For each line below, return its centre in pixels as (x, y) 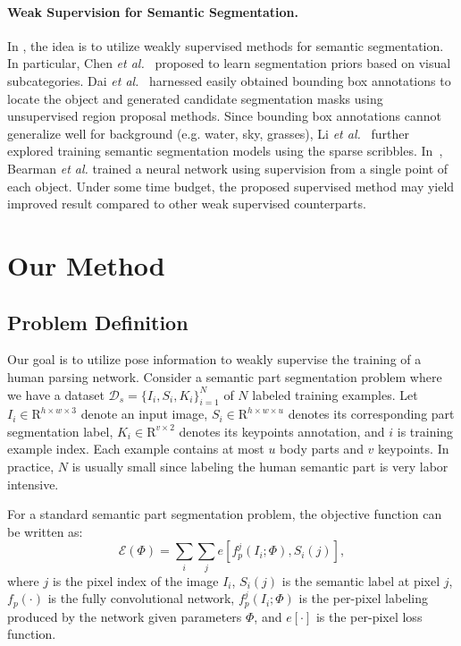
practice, (31, 467)
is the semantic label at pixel (361, 580)
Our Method (86, 264)
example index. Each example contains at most (136, 449)
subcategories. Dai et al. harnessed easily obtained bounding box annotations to (229, 80)
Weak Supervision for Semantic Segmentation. (153, 11)
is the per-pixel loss (369, 616)
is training (425, 431)
